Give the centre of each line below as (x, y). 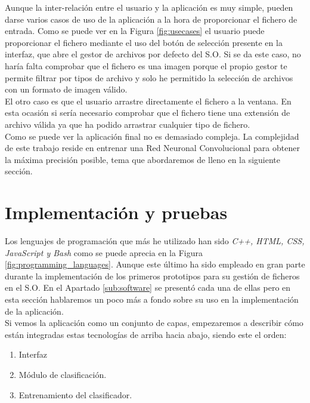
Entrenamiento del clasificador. (75, 394)
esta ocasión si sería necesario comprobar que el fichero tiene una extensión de (148, 113)
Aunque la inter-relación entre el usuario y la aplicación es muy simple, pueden (149, 7)
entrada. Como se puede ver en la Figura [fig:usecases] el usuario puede (135, 31)
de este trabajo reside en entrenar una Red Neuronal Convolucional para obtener (152, 148)
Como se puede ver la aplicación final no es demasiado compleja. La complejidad (152, 136)
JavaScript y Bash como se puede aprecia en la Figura (104, 252)
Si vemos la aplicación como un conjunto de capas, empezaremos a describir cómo (154, 323)
